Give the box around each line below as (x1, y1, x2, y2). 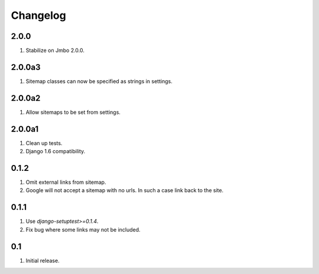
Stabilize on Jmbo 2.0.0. (25, 47, 85, 54)
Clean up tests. (25, 139, 63, 147)
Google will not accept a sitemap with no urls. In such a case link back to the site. (25, 187, 224, 194)
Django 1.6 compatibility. (25, 148, 86, 155)
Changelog (11, 9, 66, 22)
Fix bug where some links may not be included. (25, 226, 141, 233)
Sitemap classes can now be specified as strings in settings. (25, 77, 172, 85)
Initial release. (25, 257, 60, 264)
